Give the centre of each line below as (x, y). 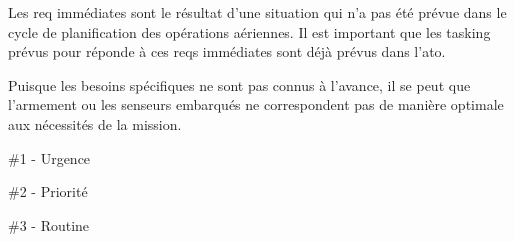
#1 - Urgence (49, 157)
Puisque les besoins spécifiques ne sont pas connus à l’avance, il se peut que (239, 84)
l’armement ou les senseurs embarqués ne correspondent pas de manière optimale (256, 104)
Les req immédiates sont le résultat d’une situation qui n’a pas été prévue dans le (257, 12)
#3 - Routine (49, 224)
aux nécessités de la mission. (95, 123)
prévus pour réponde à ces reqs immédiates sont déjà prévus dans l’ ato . (227, 51)
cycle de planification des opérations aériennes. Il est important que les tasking (249, 31)
